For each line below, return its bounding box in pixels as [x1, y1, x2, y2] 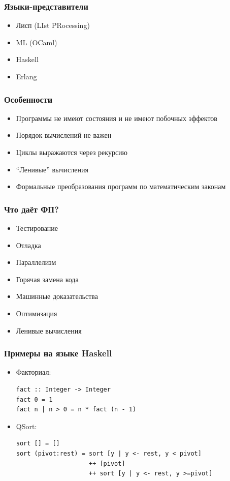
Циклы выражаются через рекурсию [16, 147, 128, 157]
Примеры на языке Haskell [4, 347, 112, 359]
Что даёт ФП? [4, 202, 59, 215]
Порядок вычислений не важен [16, 130, 112, 140]
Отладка [16, 239, 41, 250]
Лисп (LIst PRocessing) [16, 20, 90, 31]
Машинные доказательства [16, 291, 98, 302]
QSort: [16, 420, 37, 431]
